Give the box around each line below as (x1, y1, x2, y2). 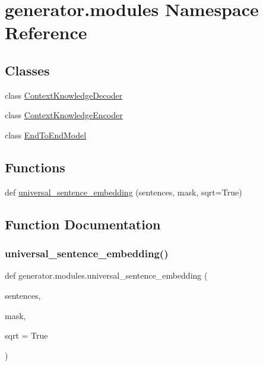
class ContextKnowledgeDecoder (5, 89, 123, 101)
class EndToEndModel (5, 128, 87, 141)
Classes (5, 61, 50, 79)
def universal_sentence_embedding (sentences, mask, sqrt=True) (5, 185, 242, 198)
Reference (5, 20, 87, 45)
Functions (5, 157, 65, 176)
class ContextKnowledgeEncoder (5, 109, 123, 121)
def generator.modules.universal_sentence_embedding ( (5, 269, 208, 282)
